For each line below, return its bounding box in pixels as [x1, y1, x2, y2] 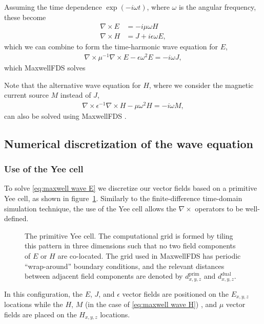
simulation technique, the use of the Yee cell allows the [4, 203, 176, 213]
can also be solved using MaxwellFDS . [4, 110, 127, 121]
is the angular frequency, [178, 2, 256, 12]
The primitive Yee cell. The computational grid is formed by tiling [25, 230, 233, 241]
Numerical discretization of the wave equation [4, 135, 253, 151]
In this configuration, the [4, 288, 83, 299]
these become [4, 11, 46, 22]
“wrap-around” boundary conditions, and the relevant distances [25, 260, 225, 271]
